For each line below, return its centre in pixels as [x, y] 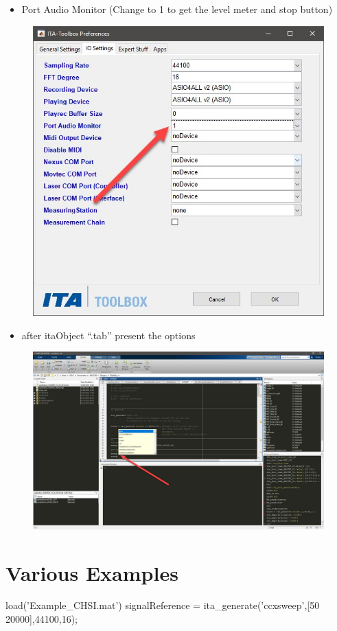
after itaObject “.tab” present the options [108, 335]
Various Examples [92, 572]
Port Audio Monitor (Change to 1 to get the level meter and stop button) [177, 9]
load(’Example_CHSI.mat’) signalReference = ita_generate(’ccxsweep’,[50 [163, 605]
